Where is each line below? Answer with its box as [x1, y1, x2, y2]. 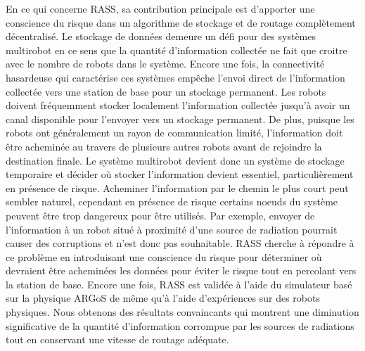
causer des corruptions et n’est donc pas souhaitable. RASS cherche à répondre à [6, 236, 354, 250]
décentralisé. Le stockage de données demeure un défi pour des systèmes [6, 29, 316, 44]
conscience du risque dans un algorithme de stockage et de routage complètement [6, 15, 356, 30]
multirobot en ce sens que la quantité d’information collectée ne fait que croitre [6, 42, 347, 57]
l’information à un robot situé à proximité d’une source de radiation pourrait [6, 222, 338, 236]
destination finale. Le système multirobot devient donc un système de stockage [6, 153, 345, 167]
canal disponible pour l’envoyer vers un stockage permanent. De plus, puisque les [6, 111, 354, 126]
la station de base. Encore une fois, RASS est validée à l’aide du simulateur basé [6, 276, 352, 291]
